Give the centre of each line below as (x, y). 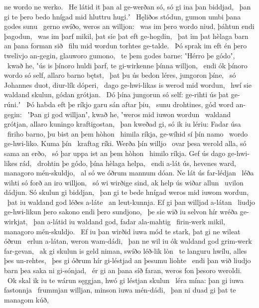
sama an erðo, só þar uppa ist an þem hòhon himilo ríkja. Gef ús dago (115, 153)
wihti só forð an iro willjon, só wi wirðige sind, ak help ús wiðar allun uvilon (124, 182)
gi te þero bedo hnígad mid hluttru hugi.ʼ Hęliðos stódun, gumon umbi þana (123, 16)
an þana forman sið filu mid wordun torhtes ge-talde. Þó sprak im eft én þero (126, 46)
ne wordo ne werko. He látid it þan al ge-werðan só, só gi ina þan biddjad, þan (128, 6)
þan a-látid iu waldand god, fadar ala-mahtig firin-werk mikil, (129, 222)
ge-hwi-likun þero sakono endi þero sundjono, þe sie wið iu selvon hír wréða (121, 212)
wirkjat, (16, 222)
